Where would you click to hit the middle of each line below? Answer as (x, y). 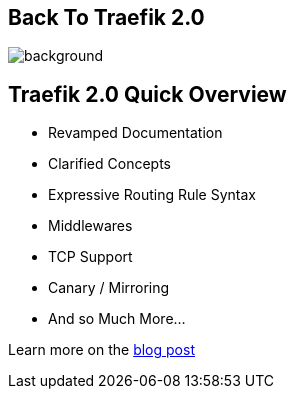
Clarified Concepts (109, 164)
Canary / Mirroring (109, 288)
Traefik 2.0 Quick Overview (147, 94)
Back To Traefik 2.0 (106, 17)
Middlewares (90, 226)
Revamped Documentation (135, 133)
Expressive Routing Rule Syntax (152, 195)
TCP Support (90, 257)
